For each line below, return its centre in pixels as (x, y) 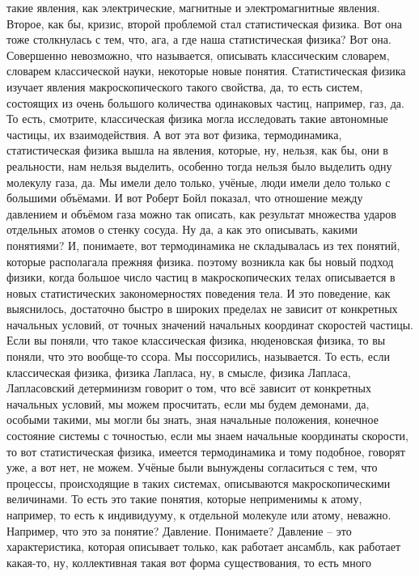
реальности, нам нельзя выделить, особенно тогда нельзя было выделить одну (199, 165)
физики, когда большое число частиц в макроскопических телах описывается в (201, 277)
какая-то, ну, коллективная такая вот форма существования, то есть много (189, 562)
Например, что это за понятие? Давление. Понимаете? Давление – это (179, 530)
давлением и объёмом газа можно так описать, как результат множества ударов (201, 213)
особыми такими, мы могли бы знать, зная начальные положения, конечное (193, 419)
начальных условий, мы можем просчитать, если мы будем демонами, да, (188, 403)
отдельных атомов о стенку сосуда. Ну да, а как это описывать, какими (182, 229)
